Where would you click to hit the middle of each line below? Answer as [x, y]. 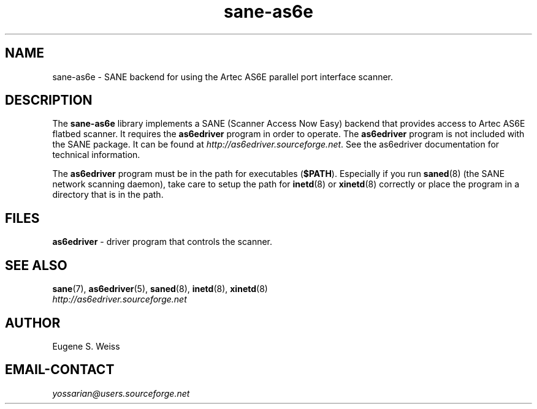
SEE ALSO [36, 265]
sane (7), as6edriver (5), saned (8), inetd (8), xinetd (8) [160, 289]
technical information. [96, 155]
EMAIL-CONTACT [60, 370]
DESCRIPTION [49, 100]
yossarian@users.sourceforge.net [121, 393]
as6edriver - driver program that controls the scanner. [162, 242]
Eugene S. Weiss [86, 346]
